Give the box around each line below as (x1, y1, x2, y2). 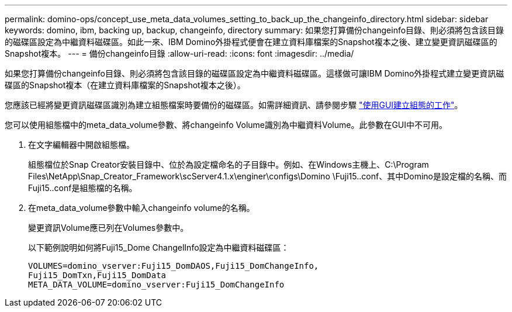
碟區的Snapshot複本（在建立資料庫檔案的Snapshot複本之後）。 (5, 80, 245, 90)
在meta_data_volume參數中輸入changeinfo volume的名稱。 (28, 203, 255, 213)
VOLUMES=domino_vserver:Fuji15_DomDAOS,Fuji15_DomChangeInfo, (28, 261, 319, 271)
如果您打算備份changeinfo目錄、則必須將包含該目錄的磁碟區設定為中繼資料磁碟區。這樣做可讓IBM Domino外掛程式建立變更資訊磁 (5, 68, 504, 78)
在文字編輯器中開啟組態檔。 (28, 140, 134, 150)
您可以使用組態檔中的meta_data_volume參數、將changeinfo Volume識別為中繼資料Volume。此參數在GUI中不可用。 (5, 120, 448, 130)
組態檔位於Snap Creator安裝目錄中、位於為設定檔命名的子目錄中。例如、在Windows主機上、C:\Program (28, 160, 429, 169)
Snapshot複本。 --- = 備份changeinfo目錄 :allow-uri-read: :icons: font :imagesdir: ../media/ (5, 48, 354, 58)
